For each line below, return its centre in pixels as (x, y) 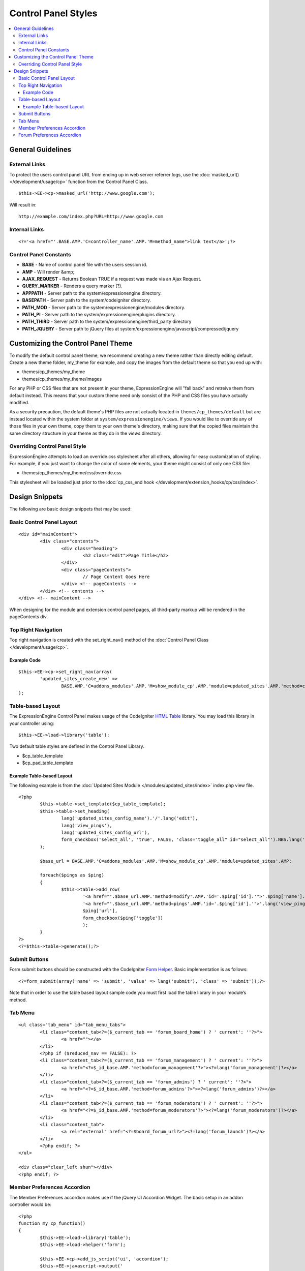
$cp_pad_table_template (48, 763)
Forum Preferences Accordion (50, 135)
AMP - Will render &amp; (48, 271)
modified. (19, 402)
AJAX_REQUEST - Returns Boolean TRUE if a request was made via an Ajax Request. (112, 279)
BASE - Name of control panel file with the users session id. (85, 265)
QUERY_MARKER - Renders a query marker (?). (72, 286)
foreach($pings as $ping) (72, 875)
